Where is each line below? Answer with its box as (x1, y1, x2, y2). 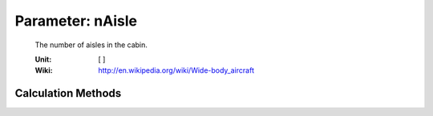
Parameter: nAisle (14, 12, 138, 30)
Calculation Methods (14, 86, 122, 100)
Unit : (34, 54, 52, 64)
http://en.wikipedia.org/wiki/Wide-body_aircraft (98, 66, 254, 75)
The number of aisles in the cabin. (34, 40, 148, 50)
